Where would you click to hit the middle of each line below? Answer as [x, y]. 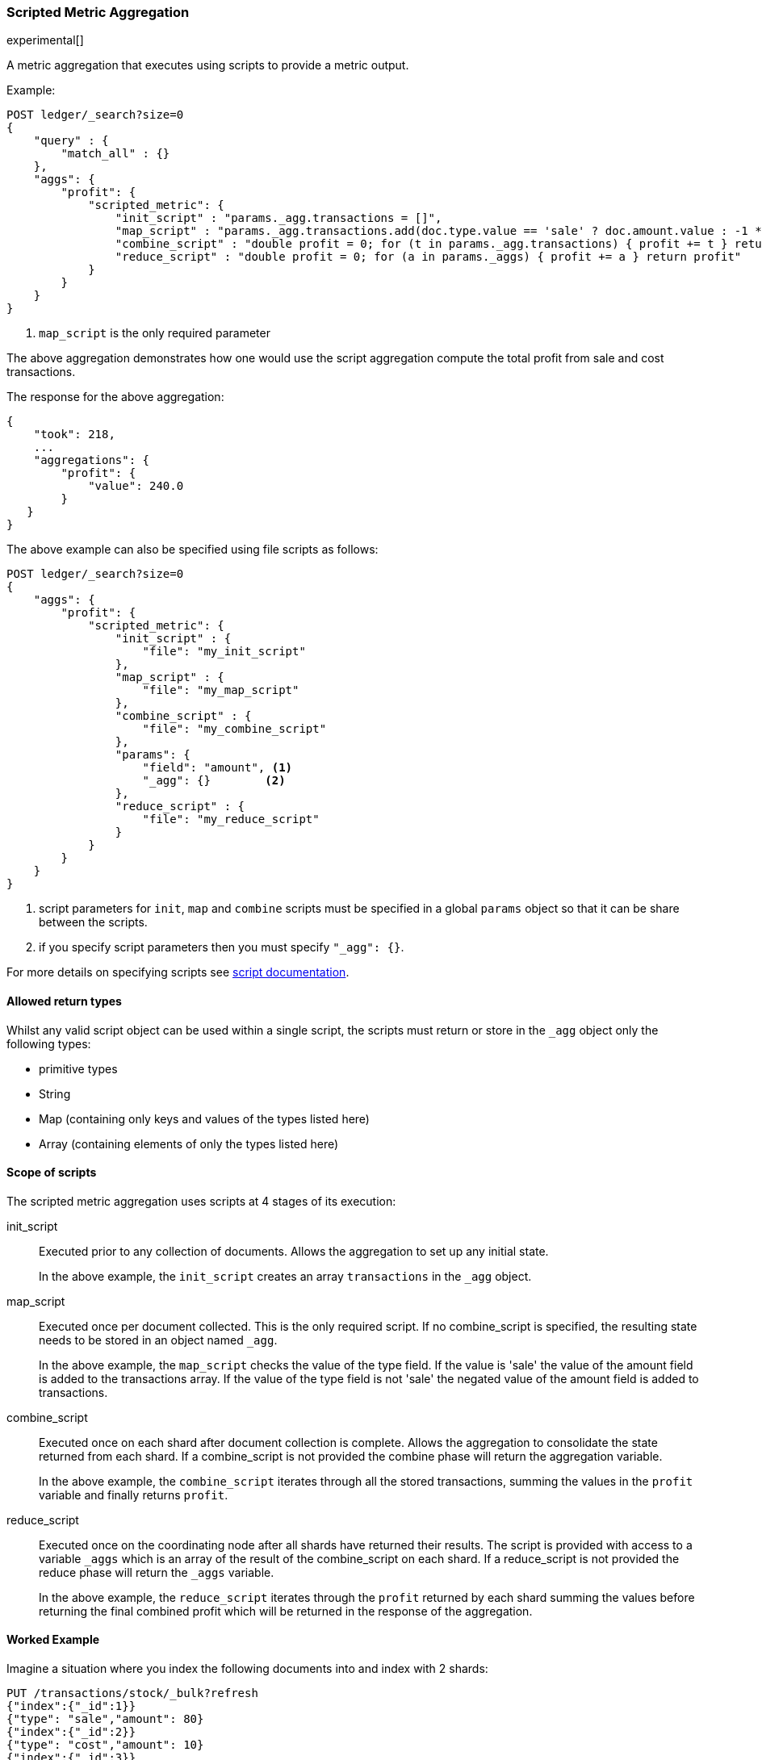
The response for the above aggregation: [115, 397]
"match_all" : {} [115, 154]
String [55, 1093]
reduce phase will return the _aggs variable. [157, 1572]
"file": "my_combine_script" [234, 729]
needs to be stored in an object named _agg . [158, 1340]
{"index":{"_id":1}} [71, 1706]
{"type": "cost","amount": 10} [105, 1745]
